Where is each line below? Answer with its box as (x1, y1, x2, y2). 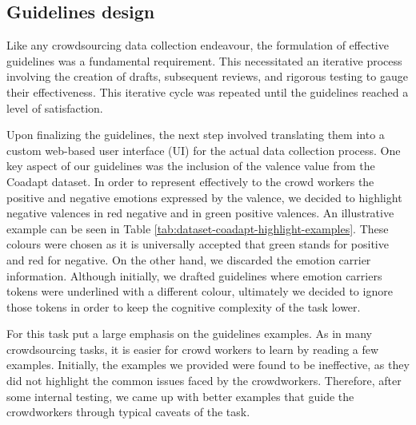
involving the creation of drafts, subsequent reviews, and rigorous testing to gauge (6, 68, 408, 85)
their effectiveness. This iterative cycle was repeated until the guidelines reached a (6, 83, 409, 100)
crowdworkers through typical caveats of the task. (6, 403, 250, 420)
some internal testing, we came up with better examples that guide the (6, 387, 354, 404)
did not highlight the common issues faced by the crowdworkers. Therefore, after (6, 372, 402, 389)
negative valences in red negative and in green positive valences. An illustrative (6, 205, 394, 221)
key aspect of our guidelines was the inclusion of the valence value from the (6, 157, 375, 174)
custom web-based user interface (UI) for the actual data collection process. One (6, 141, 401, 158)
